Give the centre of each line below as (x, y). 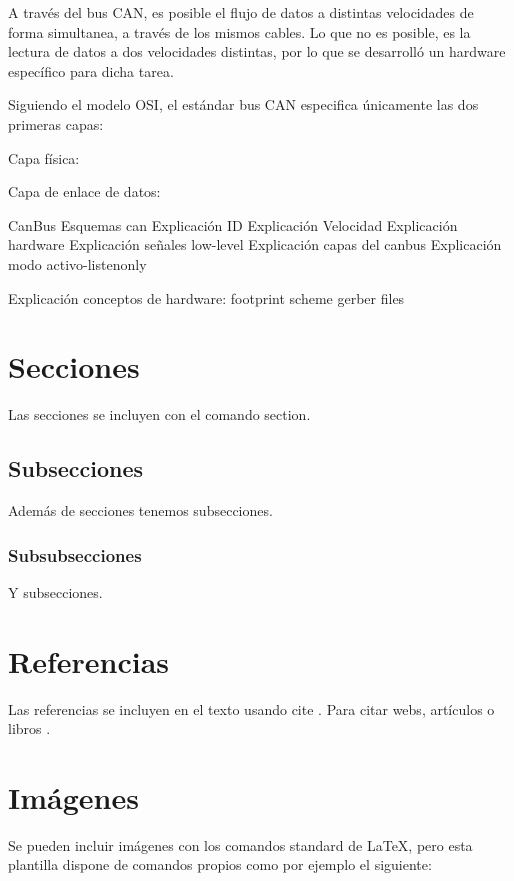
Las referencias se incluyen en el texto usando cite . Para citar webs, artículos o (251, 708)
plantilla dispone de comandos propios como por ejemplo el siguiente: (220, 864)
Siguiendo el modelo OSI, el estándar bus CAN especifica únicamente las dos (243, 104)
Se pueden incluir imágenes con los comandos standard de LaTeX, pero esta (240, 844)
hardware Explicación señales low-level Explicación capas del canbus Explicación (255, 244)
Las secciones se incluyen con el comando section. (159, 414)
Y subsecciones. (55, 591)
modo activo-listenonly (77, 263)
